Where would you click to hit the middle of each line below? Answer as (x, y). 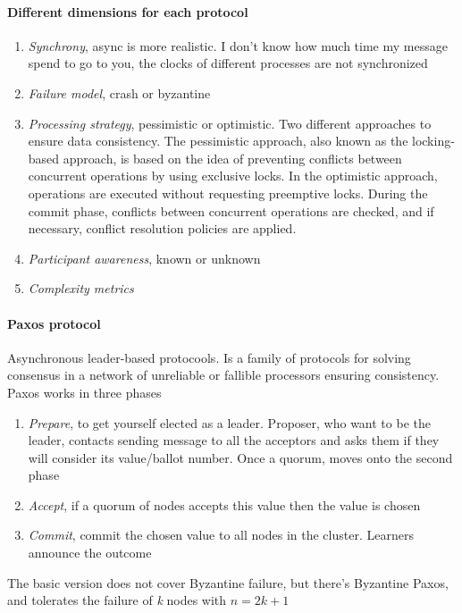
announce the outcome (90, 553)
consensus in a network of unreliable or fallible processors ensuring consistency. (223, 375)
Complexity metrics (81, 288)
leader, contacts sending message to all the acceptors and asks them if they (234, 440)
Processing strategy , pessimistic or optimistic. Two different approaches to (230, 123)
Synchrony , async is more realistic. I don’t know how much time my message (238, 45)
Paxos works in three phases (84, 392)
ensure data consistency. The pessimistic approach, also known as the (218, 141)
